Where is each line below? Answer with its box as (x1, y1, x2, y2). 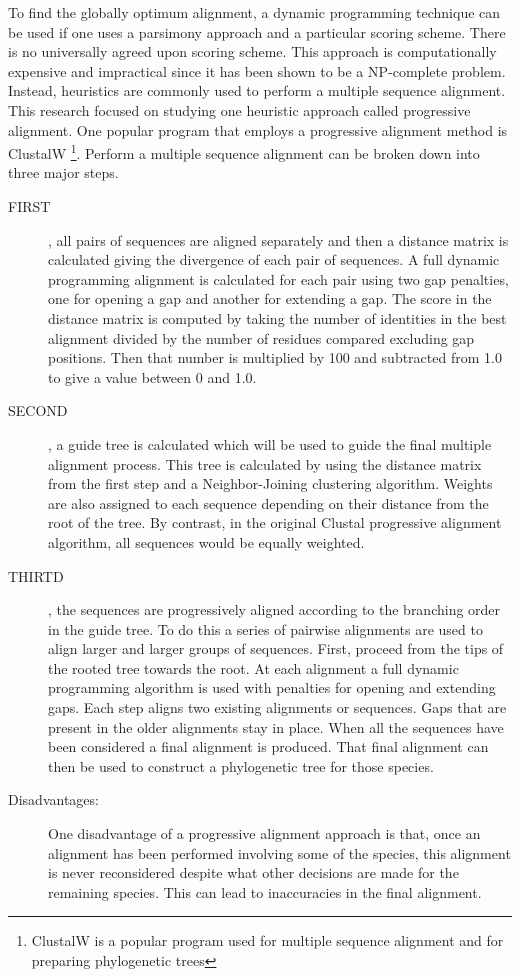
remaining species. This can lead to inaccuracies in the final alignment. (48, 881, 482, 902)
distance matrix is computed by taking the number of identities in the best (48, 307, 507, 328)
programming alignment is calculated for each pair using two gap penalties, (48, 268, 509, 289)
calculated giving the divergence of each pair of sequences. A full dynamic (48, 249, 500, 270)
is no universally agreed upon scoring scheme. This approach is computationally (8, 41, 497, 62)
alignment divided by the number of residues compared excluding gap (48, 327, 475, 348)
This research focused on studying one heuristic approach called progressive (8, 99, 471, 120)
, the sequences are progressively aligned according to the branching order (48, 599, 501, 620)
